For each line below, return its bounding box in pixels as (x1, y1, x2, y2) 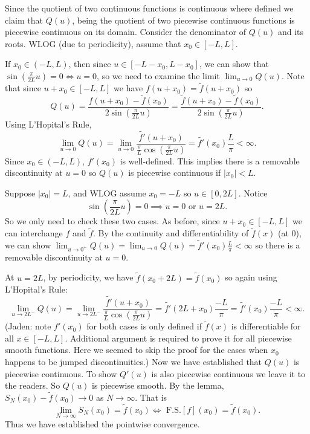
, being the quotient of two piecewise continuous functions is (72, 13, 295, 26)
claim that (5, 13, 43, 26)
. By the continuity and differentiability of (93, 227, 249, 239)
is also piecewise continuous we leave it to (151, 367, 306, 380)
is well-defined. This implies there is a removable (120, 154, 300, 167)
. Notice (238, 186, 268, 199)
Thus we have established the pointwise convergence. (5, 418, 200, 430)
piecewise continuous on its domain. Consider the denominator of (5, 25, 246, 38)
